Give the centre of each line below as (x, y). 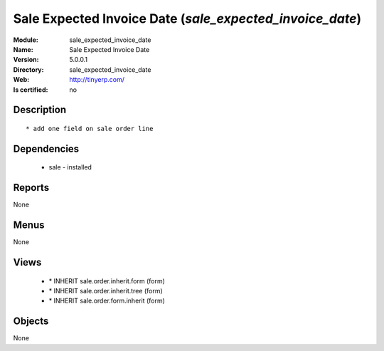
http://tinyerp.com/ (97, 80)
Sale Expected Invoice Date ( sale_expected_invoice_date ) (187, 19)
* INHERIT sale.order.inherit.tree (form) (106, 290)
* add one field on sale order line (90, 129)
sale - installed (70, 167)
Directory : (28, 69)
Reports (31, 188)
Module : (26, 40)
